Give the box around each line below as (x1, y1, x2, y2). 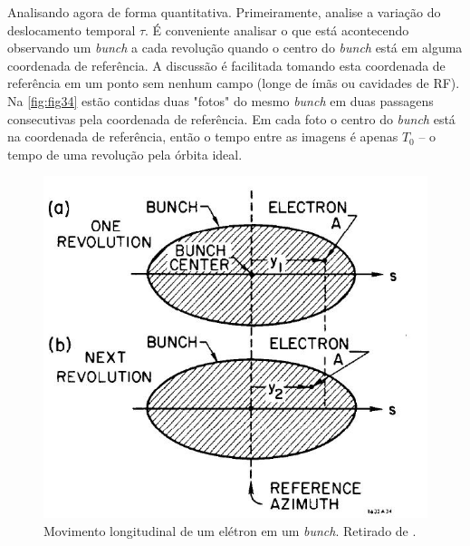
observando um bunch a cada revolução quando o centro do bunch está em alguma (7, 38, 463, 57)
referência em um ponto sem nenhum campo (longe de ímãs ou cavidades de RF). (7, 73, 460, 93)
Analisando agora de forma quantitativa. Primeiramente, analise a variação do (7, 3, 441, 21)
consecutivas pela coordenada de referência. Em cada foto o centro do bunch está (7, 109, 456, 128)
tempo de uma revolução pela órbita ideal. (7, 144, 243, 163)
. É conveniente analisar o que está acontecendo (145, 20, 409, 39)
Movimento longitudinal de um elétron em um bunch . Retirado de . (43, 521, 417, 540)
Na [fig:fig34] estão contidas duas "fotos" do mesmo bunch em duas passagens (7, 91, 434, 110)
